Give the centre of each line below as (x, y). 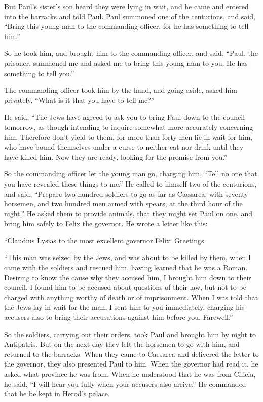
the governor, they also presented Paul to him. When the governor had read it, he (131, 364)
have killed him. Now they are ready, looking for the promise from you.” (116, 156)
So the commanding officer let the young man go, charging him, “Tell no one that (131, 174)
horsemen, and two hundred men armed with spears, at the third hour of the (123, 204)
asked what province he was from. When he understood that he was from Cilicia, (130, 374)
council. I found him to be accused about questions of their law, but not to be (125, 287)
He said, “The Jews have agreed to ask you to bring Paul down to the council (125, 117)
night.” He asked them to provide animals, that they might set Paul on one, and (128, 213)
